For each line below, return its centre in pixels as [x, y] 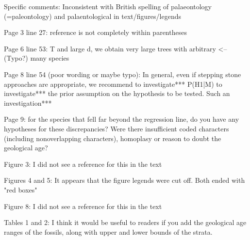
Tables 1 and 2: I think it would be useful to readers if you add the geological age [125, 222]
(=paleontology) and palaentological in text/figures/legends [93, 16]
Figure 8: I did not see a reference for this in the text [83, 206]
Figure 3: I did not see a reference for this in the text [83, 164]
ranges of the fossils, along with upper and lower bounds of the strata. [108, 232]
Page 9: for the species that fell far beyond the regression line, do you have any [122, 119]
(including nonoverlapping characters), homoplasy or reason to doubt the [113, 138]
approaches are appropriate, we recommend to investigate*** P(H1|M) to [113, 84]
